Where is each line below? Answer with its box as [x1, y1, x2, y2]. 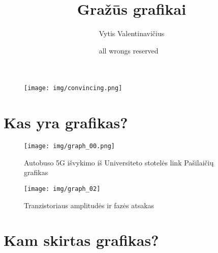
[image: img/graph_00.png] [24, 143, 115, 150]
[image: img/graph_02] [24, 185, 101, 192]
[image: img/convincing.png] [24, 85, 122, 92]
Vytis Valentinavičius [99, 28, 165, 39]
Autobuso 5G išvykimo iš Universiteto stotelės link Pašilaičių [24, 157, 214, 167]
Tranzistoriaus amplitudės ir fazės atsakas [24, 200, 154, 210]
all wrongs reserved [99, 45, 159, 55]
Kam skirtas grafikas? [4, 230, 159, 250]
